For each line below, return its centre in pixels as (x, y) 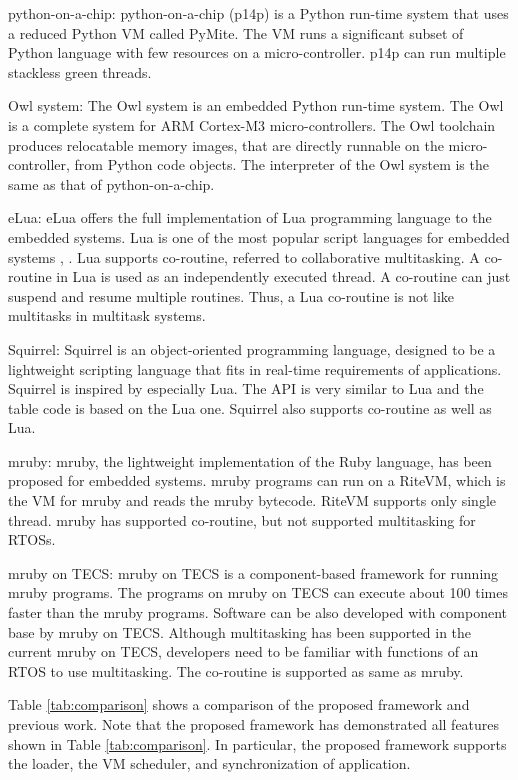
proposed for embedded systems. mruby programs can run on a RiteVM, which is (257, 480)
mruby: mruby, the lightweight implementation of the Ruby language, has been (250, 460)
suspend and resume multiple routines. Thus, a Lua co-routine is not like (231, 295)
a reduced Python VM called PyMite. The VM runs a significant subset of (236, 32)
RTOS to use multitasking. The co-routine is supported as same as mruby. (236, 670)
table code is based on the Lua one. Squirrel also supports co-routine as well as (250, 407)
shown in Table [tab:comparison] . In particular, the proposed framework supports (257, 743)
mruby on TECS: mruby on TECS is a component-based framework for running (253, 572)
